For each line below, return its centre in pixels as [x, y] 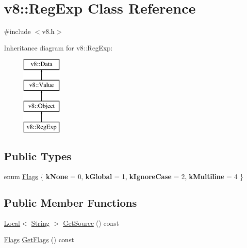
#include [17, 31]
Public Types [38, 156]
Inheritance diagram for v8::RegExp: [58, 47]
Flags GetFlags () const [39, 239]
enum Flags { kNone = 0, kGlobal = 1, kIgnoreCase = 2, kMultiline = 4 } [124, 176]
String [40, 223]
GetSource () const [91, 223]
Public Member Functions [70, 203]
